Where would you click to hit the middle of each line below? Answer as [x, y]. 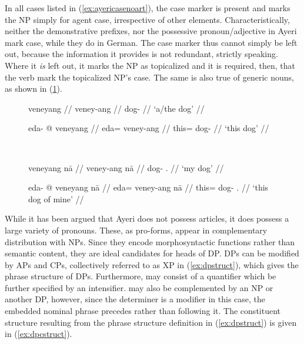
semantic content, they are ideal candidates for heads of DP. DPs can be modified [152, 253]
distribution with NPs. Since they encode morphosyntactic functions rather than [150, 241]
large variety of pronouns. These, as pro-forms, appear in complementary [136, 230]
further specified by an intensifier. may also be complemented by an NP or [139, 287]
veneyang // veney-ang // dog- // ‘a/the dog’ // [116, 108]
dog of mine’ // [56, 198]
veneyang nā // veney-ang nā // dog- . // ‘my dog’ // [126, 167]
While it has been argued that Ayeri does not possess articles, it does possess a [147, 218]
